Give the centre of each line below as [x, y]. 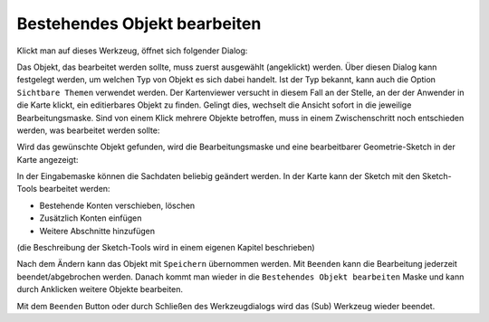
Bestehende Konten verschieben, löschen [117, 205]
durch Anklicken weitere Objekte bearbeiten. [100, 289]
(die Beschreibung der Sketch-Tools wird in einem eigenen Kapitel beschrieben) [166, 248]
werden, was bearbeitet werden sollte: [88, 130]
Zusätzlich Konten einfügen [91, 218]
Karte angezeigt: [48, 159]
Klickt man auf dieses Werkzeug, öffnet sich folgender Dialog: [132, 51]
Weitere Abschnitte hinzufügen [97, 231]
